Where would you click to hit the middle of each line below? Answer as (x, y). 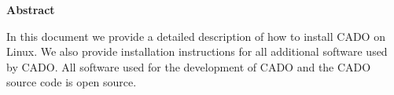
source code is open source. (72, 82)
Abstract (31, 9)
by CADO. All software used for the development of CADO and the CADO (189, 66)
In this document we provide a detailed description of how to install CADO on (196, 36)
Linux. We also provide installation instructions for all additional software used (197, 51)
